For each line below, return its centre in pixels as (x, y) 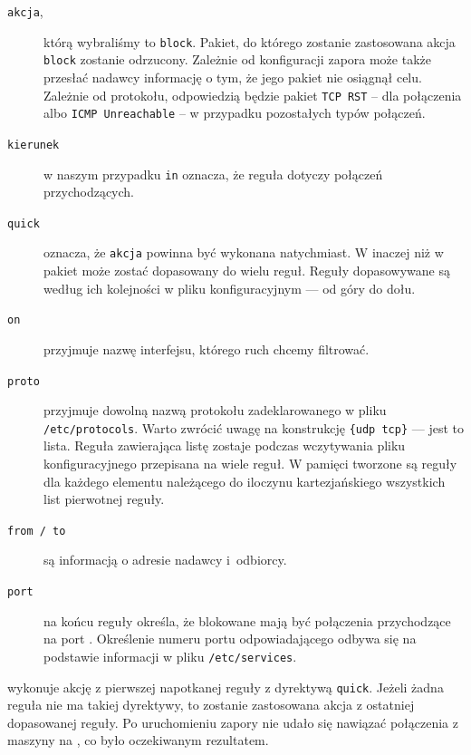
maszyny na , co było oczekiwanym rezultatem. (138, 740)
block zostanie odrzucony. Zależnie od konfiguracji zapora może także (237, 59)
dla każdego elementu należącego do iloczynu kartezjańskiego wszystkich (245, 481)
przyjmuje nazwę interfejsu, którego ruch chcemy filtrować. (207, 348)
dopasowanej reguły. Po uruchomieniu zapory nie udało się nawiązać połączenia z (233, 722)
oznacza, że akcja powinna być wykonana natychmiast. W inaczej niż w (244, 252)
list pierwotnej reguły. (104, 499)
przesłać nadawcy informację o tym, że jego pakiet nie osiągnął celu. (233, 77)
